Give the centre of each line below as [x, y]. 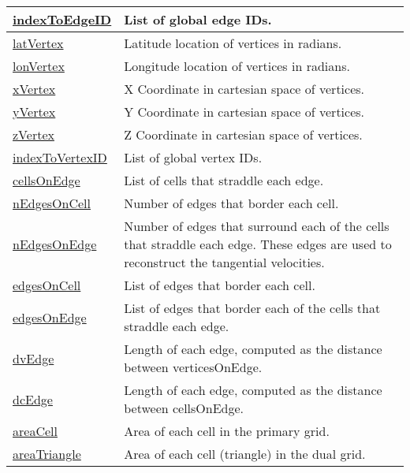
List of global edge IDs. [198, 19]
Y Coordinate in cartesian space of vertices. [244, 112]
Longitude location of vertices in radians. [237, 66]
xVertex [34, 89]
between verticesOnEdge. [193, 367]
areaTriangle [47, 454]
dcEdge [33, 399]
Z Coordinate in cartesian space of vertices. [243, 134]
